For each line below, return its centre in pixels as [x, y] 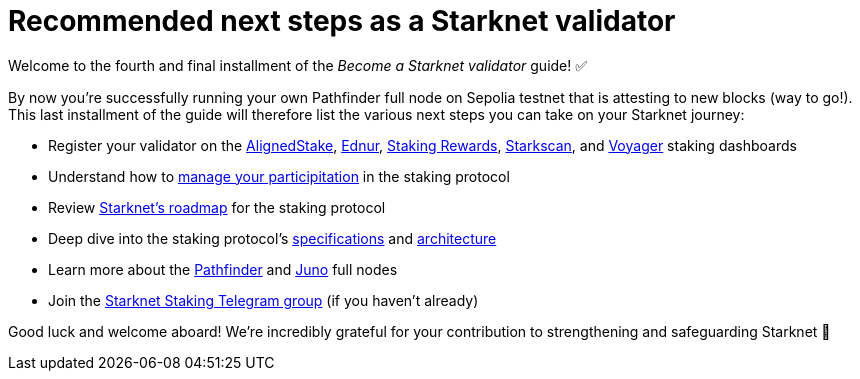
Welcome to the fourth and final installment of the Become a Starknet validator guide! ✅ [298, 65]
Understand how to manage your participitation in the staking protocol [279, 176]
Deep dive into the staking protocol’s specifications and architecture [272, 238]
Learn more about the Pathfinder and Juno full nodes [223, 269]
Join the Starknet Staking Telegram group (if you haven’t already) [263, 300]
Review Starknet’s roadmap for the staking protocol [217, 207]
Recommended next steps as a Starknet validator [342, 21]
